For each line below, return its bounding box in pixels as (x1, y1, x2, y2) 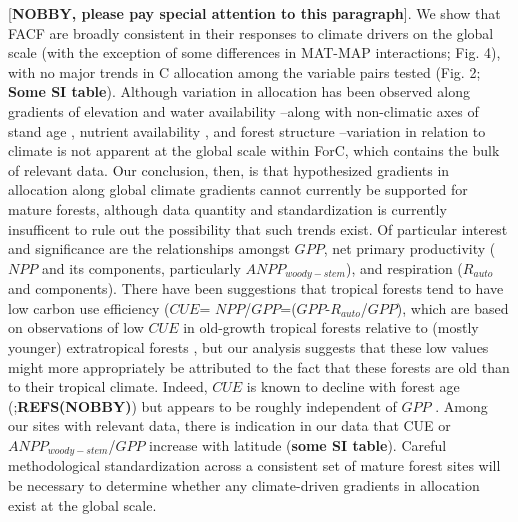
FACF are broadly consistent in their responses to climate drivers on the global (8, 22, 494, 43)
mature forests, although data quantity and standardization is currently (8, 198, 447, 219)
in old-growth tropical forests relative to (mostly (183, 317, 479, 338)
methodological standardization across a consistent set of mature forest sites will (8, 455, 501, 476)
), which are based (396, 297, 509, 318)
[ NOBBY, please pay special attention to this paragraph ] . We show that (8, 3, 501, 23)
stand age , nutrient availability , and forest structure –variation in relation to (8, 120, 486, 141)
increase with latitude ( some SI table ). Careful (149, 434, 447, 455)
